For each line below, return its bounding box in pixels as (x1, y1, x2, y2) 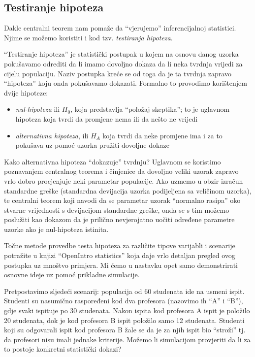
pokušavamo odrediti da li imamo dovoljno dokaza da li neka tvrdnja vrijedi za (4, 58, 243, 68)
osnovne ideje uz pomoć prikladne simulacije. (4, 269, 140, 280)
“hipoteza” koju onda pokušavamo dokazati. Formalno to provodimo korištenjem (4, 78, 248, 88)
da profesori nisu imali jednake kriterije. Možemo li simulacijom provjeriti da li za (4, 334, 251, 344)
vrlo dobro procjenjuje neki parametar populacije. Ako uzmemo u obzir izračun (4, 175, 243, 186)
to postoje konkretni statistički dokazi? (4, 344, 122, 354)
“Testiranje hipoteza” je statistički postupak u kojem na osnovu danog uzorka (4, 49, 239, 59)
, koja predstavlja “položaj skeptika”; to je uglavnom (70, 104, 230, 114)
